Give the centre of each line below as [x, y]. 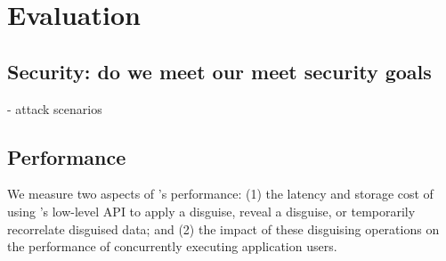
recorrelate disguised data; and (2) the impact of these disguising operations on [223, 228]
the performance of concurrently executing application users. [172, 246]
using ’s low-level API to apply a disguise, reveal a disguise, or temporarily [211, 211]
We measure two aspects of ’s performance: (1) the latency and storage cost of [220, 194]
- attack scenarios [55, 108]
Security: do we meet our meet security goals [219, 71]
